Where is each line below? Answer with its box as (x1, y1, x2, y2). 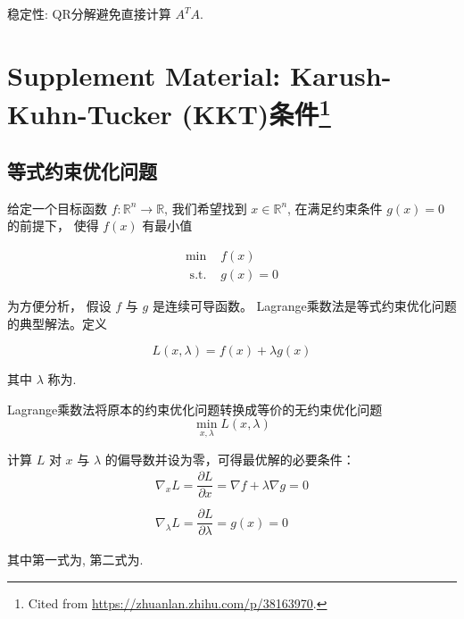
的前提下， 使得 (7, 216, 99, 235)
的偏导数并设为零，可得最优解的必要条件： (104, 449, 355, 468)
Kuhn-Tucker (7, 96, 172, 132)
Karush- (290, 56, 392, 93)
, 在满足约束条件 (287, 198, 383, 217)
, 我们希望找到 (164, 198, 247, 217)
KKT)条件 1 (193, 91, 331, 132)
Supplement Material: (7, 56, 281, 93)
